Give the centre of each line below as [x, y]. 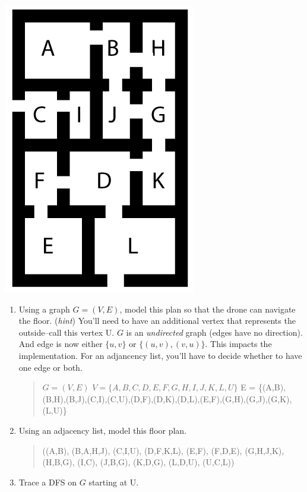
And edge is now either [61, 344]
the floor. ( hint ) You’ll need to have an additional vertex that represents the [157, 321]
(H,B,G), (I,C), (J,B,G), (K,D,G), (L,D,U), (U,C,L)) [138, 462]
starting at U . [114, 482]
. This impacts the [238, 344]
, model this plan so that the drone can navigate [208, 309]
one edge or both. [50, 367]
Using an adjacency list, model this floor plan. [103, 430]
